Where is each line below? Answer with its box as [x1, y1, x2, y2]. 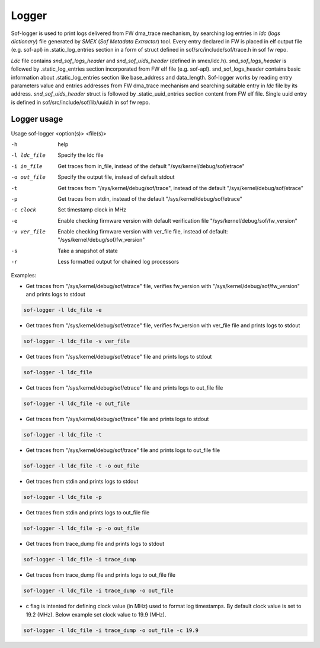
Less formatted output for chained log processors [57, 258, 180, 265]
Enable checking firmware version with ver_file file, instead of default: [57, 228, 228, 235]
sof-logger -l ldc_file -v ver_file [23, 338, 130, 344]
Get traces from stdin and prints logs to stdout [25, 478, 139, 485]
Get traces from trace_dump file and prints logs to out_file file [25, 571, 176, 579]
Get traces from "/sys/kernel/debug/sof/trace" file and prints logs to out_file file [25, 447, 220, 454]
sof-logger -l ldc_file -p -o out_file [23, 525, 139, 532]
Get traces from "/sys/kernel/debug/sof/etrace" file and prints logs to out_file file [25, 384, 223, 391]
